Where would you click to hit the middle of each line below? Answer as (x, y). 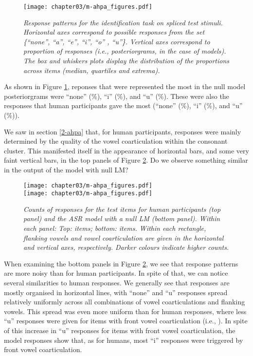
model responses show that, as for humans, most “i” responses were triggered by (124, 340)
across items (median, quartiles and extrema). (92, 70)
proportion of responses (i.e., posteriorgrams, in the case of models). (125, 51)
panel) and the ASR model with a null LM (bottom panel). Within (122, 218)
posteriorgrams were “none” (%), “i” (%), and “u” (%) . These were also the (117, 96)
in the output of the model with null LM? (66, 169)
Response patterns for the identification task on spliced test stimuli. (123, 22)
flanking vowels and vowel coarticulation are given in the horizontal (124, 237)
